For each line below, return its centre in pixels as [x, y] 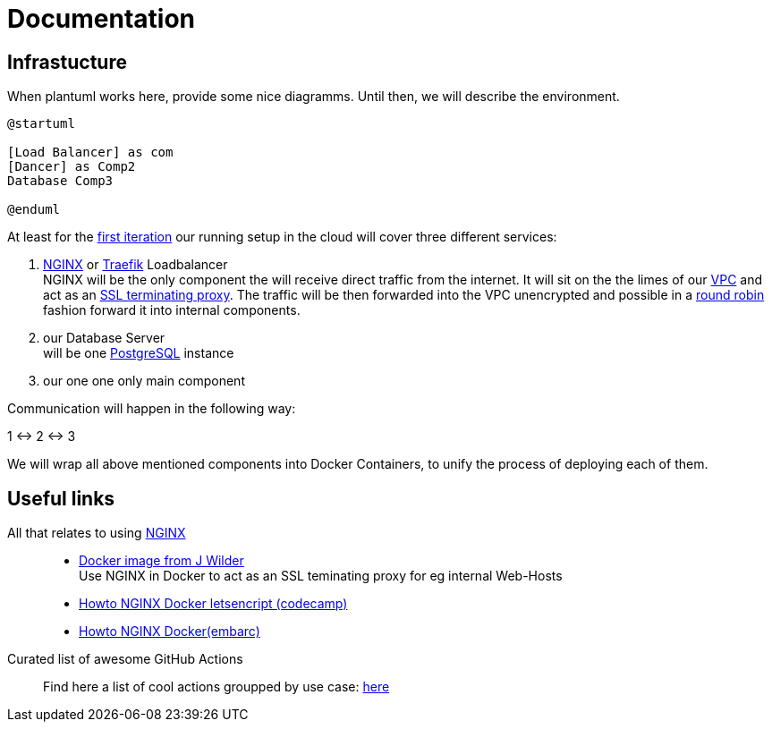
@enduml [34, 210]
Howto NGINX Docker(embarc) [170, 632]
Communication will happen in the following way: [152, 409]
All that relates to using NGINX [97, 533]
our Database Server [104, 338]
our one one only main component [144, 381]
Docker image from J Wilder [161, 561]
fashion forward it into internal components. [172, 310]
